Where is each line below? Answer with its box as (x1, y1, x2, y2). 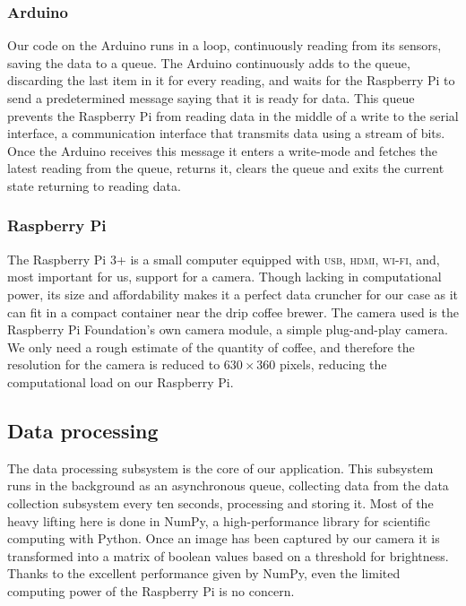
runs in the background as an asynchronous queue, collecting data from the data (7, 476, 449, 495)
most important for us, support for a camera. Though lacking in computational (7, 267, 442, 286)
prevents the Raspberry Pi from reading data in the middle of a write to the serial (7, 106, 459, 125)
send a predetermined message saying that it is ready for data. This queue (7, 89, 415, 107)
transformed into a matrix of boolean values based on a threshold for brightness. (7, 546, 449, 565)
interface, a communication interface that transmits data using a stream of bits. (7, 124, 445, 143)
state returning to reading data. (7, 176, 181, 195)
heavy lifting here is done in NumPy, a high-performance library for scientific (7, 511, 430, 530)
